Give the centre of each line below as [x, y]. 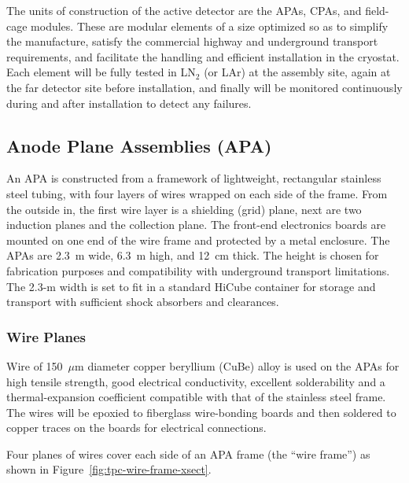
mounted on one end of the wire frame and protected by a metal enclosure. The [198, 240]
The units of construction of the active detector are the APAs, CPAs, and [184, 10]
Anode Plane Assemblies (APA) [139, 145]
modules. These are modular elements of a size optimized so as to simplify [210, 26]
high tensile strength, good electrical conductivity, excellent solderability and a [196, 381]
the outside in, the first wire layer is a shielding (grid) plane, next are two [184, 209]
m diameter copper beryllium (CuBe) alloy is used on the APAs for [237, 365]
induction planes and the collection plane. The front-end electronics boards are [196, 225]
